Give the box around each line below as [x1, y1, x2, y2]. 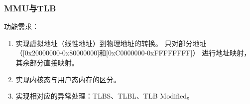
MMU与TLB [4, 1, 56, 14]
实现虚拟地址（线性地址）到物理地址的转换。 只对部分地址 [15, 38, 207, 48]
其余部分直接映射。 [15, 57, 79, 67]
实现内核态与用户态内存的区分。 [15, 74, 121, 84]
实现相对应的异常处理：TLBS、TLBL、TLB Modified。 [15, 91, 194, 101]
